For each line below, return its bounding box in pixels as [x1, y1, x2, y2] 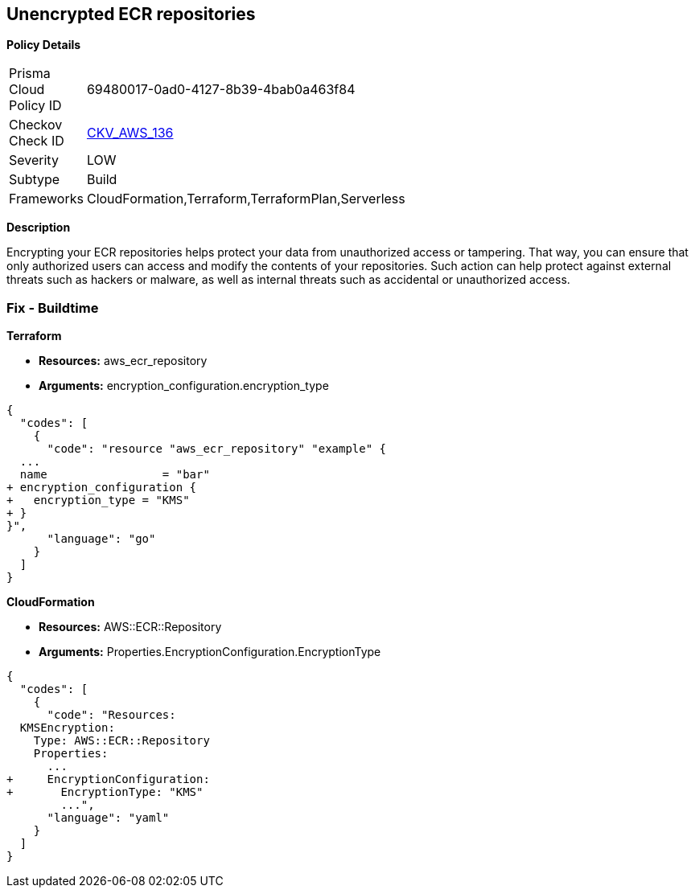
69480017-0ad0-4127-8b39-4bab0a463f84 [86, 81, 356, 98]
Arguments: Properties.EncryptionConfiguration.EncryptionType [39, 645, 381, 659]
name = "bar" [19, 468, 210, 482]
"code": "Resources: [47, 708, 176, 722]
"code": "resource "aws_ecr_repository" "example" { [47, 442, 387, 456]
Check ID [9, 133, 64, 150]
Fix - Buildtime [6, 299, 99, 316]
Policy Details [6, 38, 81, 52]
